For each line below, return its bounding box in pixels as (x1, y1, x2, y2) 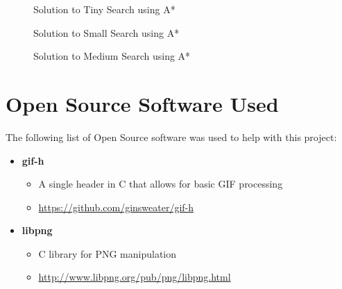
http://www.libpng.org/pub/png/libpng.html (38, 270, 231, 284)
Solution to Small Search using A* (33, 25, 180, 40)
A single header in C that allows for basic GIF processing (38, 176, 283, 191)
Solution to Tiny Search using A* (33, 2, 176, 16)
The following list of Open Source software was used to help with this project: (6, 129, 337, 144)
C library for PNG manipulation (38, 246, 177, 261)
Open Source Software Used (6, 89, 279, 117)
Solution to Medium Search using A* (33, 49, 191, 63)
